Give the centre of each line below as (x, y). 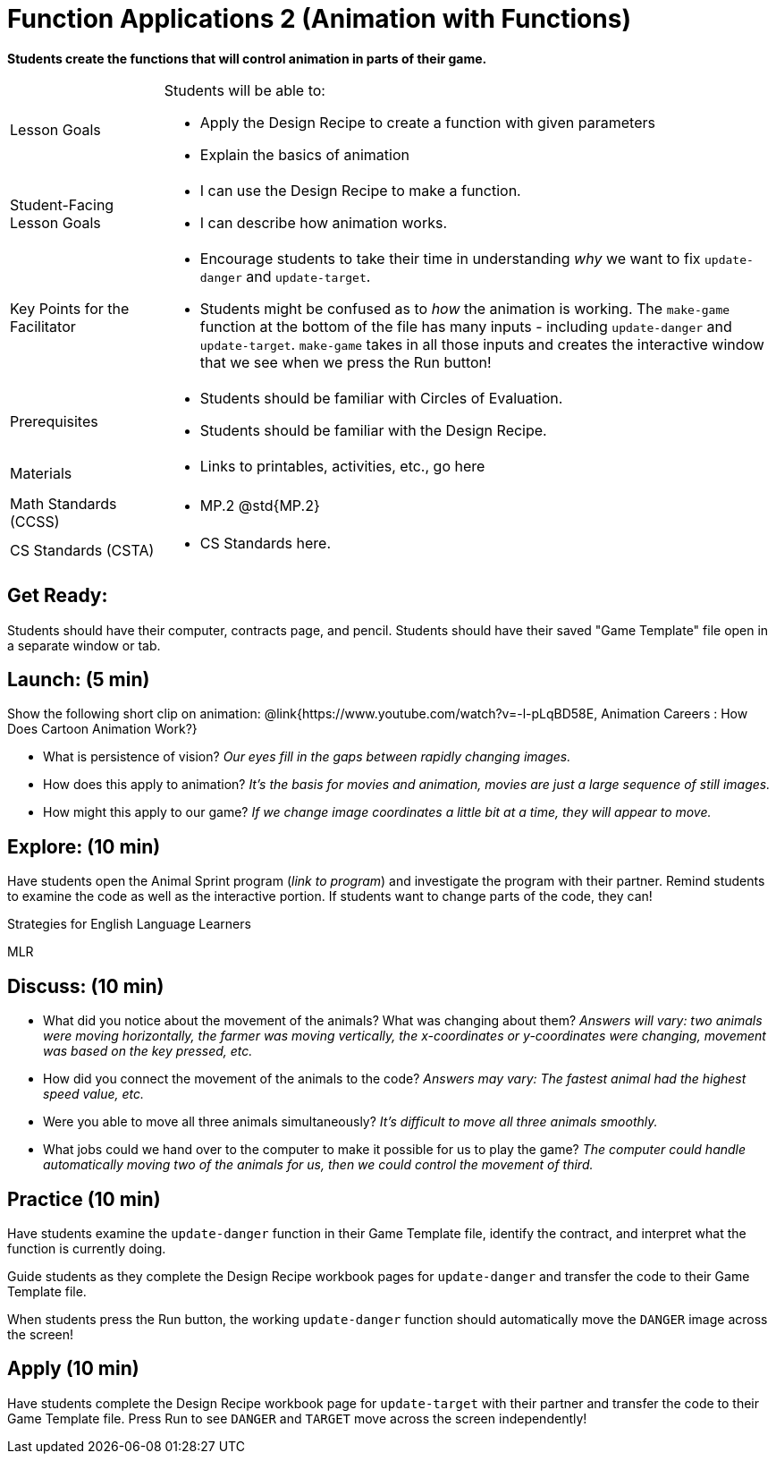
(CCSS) (35, 521)
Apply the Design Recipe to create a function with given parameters (427, 122)
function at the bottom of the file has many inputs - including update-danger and (466, 326)
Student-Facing (62, 204)
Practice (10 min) (84, 1199)
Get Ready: (58, 596)
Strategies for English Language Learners (129, 924)
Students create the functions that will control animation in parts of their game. (247, 58)
